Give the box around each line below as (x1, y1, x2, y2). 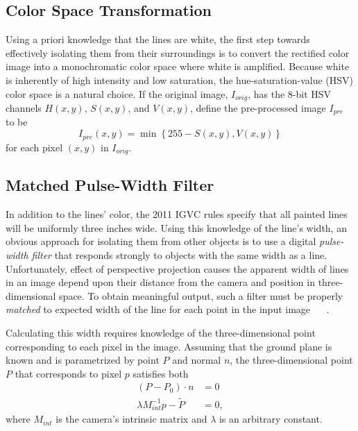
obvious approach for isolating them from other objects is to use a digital (6, 234, 316, 248)
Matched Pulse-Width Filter (6, 174, 214, 196)
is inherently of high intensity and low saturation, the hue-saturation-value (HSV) (6, 72, 353, 87)
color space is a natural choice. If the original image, (6, 86, 228, 101)
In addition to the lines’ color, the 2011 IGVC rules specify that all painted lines (6, 207, 348, 221)
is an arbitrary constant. (219, 412, 323, 426)
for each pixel (6, 140, 63, 154)
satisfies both (133, 366, 189, 380)
